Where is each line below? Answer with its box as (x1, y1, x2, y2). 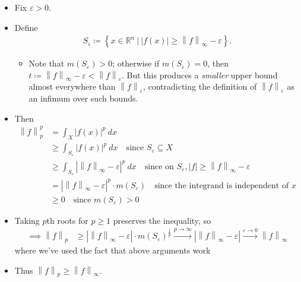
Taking (14, 214, 40, 226)
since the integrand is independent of (154, 181, 289, 190)
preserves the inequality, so (113, 214, 211, 226)
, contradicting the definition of (142, 80, 257, 93)
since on (144, 163, 174, 172)
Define (14, 21, 38, 33)
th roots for (46, 214, 88, 226)
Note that (28, 57, 65, 69)
